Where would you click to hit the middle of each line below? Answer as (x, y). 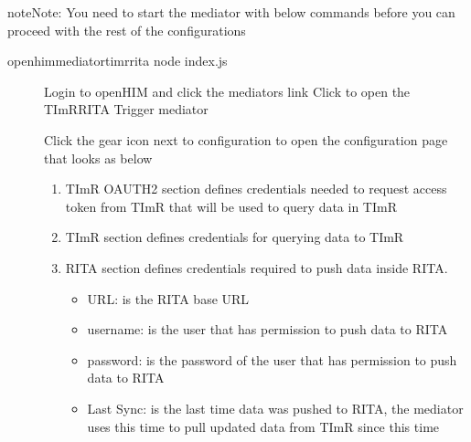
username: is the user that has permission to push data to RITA (268, 329)
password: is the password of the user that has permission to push (272, 359)
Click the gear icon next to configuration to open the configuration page (246, 139)
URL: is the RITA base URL (168, 298)
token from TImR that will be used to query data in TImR (231, 206)
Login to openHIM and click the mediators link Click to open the (227, 91)
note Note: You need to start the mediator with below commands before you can (231, 12)
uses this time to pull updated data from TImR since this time (263, 426)
